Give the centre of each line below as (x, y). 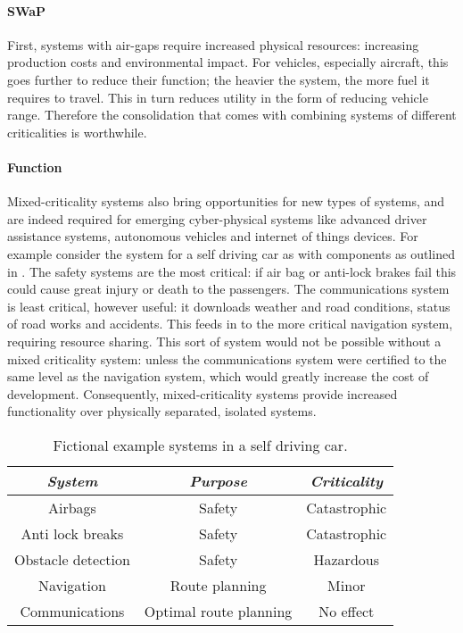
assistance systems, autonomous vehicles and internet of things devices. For (213, 236)
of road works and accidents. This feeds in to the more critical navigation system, (230, 324)
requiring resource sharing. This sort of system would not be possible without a (224, 341)
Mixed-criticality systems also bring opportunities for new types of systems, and (226, 201)
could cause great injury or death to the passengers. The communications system (228, 289)
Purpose (218, 480)
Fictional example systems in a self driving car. (200, 445)
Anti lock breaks (72, 533)
